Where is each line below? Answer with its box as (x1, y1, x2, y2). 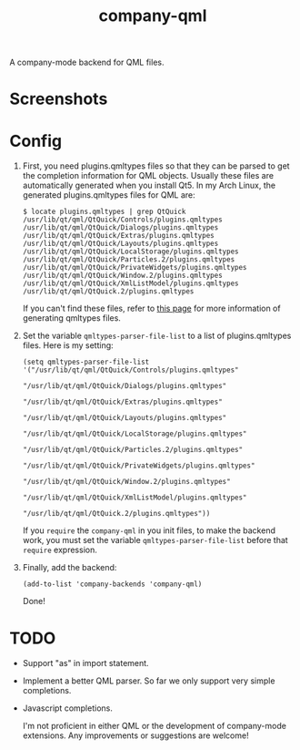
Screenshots (9, 88, 108, 109)
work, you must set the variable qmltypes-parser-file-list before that (22, 535, 288, 546)
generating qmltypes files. (22, 313, 121, 324)
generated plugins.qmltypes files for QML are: (22, 190, 195, 200)
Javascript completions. (22, 703, 114, 714)
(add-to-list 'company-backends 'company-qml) (22, 580, 203, 589)
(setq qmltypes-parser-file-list (22, 357, 150, 367)
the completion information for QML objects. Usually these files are (22, 170, 275, 181)
